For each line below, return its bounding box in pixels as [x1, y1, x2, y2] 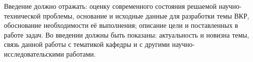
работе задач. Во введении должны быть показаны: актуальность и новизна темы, [4, 29, 249, 40]
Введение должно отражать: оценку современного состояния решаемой [4, 1, 217, 11]
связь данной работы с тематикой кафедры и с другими [4, 39, 170, 49]
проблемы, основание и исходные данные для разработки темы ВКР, [43, 10, 250, 21]
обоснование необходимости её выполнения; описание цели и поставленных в [4, 20, 238, 30]
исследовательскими [4, 48, 64, 59]
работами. [66, 48, 96, 59]
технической [4, 10, 41, 21]
